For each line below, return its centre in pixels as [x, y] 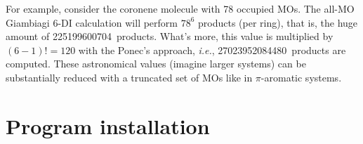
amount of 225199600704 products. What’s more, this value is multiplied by [170, 36]
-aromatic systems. [301, 77]
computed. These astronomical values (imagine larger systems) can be [156, 64]
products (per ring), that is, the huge [278, 22]
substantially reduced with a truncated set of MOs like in [129, 77]
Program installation [108, 125]
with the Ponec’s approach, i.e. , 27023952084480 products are [212, 50]
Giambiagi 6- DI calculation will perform [92, 22]
